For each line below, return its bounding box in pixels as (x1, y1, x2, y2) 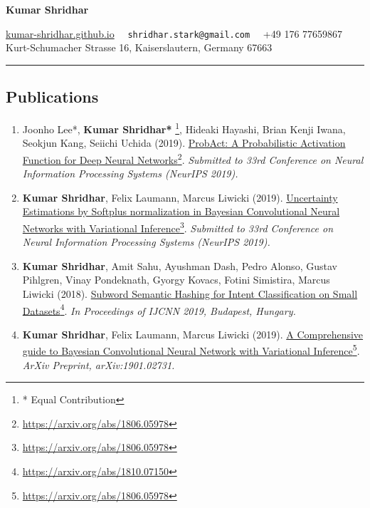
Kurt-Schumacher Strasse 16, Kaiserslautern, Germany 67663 (6, 40, 273, 55)
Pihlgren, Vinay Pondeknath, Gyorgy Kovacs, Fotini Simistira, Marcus (22, 272, 330, 287)
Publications (6, 85, 99, 108)
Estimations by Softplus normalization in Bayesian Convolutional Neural (22, 204, 340, 219)
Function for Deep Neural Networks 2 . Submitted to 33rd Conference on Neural (22, 150, 364, 167)
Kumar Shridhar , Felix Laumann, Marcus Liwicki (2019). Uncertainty (22, 190, 338, 204)
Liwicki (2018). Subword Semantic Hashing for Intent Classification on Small (22, 286, 358, 301)
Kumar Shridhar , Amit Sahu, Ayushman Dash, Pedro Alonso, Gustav (22, 258, 337, 273)
